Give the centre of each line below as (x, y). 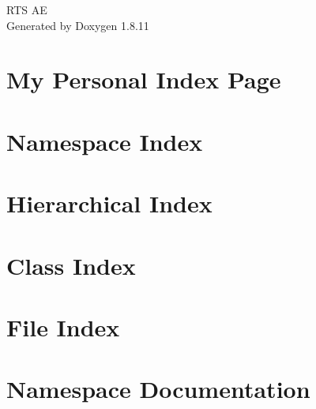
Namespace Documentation (158, 389)
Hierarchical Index (109, 203)
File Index (63, 326)
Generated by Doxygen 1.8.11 (78, 25)
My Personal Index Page (144, 79)
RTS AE (27, 9)
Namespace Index (105, 141)
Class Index (71, 265)
